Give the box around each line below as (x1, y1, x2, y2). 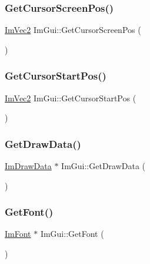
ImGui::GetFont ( (40, 227, 104, 240)
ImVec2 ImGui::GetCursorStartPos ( (5, 91, 136, 104)
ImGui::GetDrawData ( (61, 160, 146, 172)
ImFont (5, 227, 31, 240)
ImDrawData (5, 160, 52, 172)
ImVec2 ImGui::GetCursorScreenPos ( (5, 24, 141, 36)
